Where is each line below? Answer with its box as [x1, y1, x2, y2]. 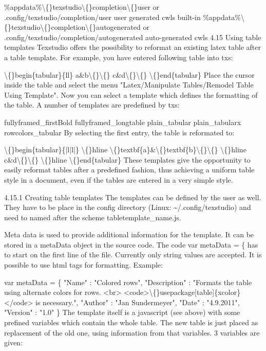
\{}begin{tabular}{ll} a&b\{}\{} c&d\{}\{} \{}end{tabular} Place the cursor [4, 69, 255, 80]
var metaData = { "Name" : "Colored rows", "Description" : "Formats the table [4, 276, 252, 287]
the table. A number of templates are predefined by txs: [4, 99, 180, 110]
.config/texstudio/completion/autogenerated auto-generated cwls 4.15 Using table [4, 31, 261, 42]
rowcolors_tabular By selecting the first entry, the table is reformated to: [4, 127, 235, 137]
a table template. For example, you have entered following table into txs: [4, 51, 233, 62]
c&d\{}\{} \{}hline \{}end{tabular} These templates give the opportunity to [4, 154, 251, 165]
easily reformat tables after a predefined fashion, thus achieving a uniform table [4, 164, 255, 175]
